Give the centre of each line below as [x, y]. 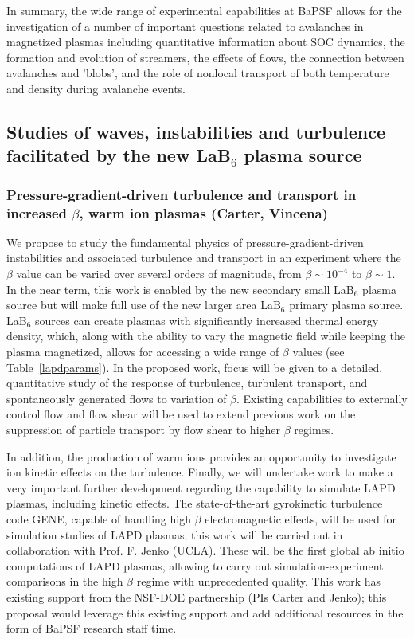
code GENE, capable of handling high [99, 518]
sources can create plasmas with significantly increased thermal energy [207, 320]
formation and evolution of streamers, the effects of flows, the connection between [205, 57]
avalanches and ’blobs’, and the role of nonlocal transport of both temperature [198, 73]
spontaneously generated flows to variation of [117, 398]
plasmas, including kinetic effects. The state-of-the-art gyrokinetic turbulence [195, 503]
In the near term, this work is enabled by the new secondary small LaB [180, 289]
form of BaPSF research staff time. [92, 628]
